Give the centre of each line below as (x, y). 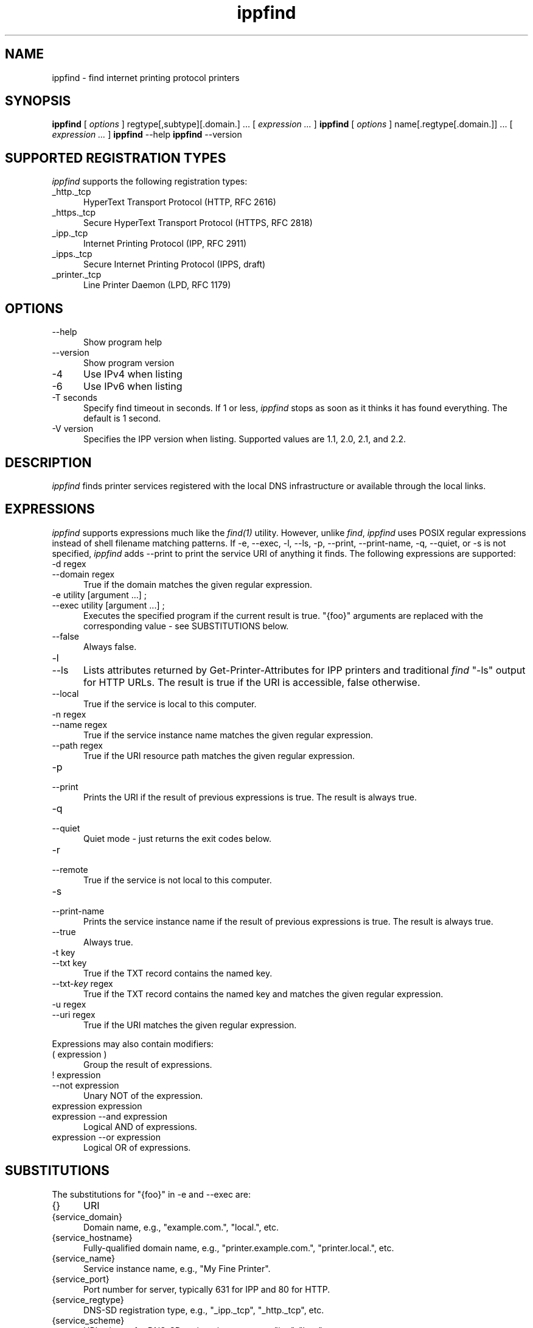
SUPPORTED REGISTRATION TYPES (116, 158)
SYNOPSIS (38, 101)
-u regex (69, 1004)
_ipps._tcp (72, 254)
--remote (70, 869)
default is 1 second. (122, 419)
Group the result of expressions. (148, 1064)
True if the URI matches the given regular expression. (190, 1025)
